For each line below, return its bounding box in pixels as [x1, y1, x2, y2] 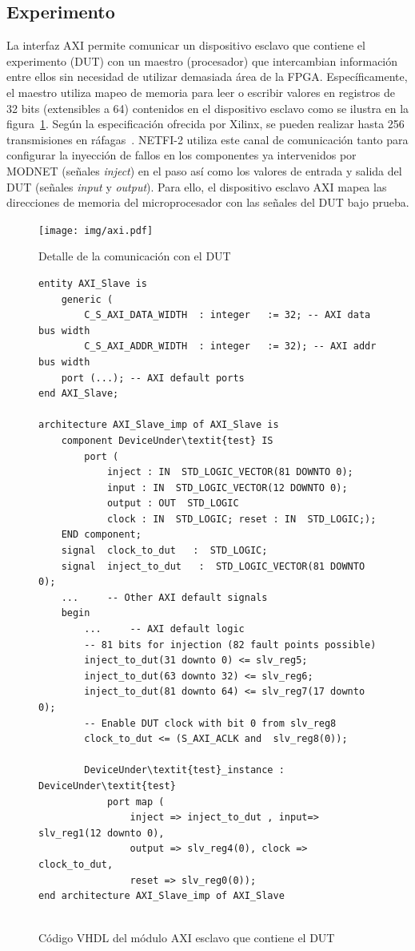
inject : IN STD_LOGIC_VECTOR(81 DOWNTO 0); [106, 466, 353, 478]
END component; [61, 529, 142, 541]
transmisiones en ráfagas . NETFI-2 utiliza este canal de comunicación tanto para [6, 131, 409, 147]
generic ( [61, 293, 114, 305]
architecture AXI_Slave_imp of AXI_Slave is [38, 419, 279, 431]
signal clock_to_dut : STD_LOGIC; [61, 545, 268, 557]
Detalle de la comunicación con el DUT [38, 248, 231, 264]
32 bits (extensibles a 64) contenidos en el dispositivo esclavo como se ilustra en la [6, 99, 409, 116]
